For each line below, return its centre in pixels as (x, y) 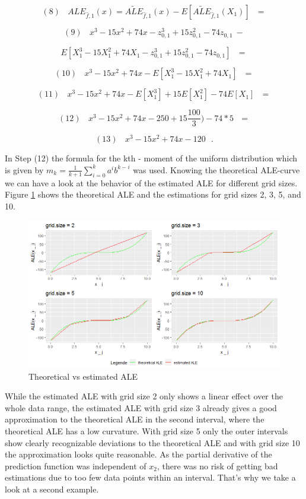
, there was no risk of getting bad (217, 465)
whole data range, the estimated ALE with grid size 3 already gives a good (141, 407)
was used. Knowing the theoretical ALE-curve (216, 169)
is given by (24, 169)
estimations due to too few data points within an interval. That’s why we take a (150, 477)
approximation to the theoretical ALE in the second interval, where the (135, 419)
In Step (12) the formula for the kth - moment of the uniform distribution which (151, 158)
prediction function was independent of (76, 465)
